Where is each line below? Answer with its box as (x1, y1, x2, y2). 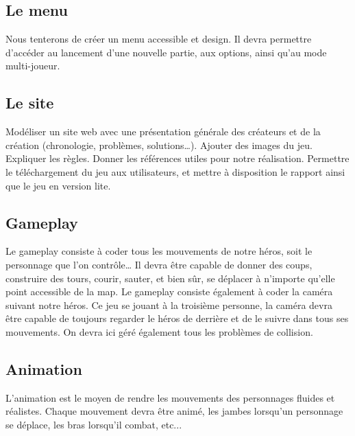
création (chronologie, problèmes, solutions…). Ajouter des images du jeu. (5, 137, 313, 152)
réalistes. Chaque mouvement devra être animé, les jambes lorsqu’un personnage (5, 404, 343, 418)
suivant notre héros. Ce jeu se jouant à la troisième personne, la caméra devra (5, 297, 332, 312)
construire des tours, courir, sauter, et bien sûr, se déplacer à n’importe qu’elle (5, 271, 335, 285)
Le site (5, 92, 54, 113)
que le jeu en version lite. (5, 178, 111, 192)
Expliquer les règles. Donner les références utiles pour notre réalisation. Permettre (5, 151, 350, 165)
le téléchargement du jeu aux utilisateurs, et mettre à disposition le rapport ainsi (5, 164, 345, 179)
